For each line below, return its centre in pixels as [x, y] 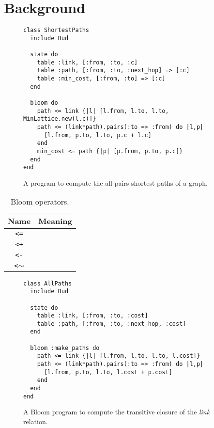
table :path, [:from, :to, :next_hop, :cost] [112, 324]
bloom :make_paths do [65, 348]
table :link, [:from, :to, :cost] [92, 316]
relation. [36, 421]
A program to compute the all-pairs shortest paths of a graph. [115, 182]
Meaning [55, 221]
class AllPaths [48, 283]
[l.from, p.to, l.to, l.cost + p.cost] [108, 372]
